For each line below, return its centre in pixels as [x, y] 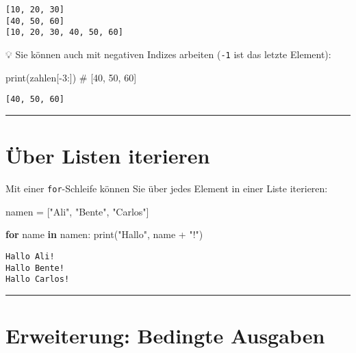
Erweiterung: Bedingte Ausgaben [165, 335]
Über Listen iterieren [108, 156]
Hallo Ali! [30, 256]
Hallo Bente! [35, 268]
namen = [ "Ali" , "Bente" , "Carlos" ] [77, 211]
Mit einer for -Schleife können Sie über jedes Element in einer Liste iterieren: [167, 188]
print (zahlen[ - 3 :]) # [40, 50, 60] [71, 77]
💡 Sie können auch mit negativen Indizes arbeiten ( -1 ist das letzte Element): [168, 54]
